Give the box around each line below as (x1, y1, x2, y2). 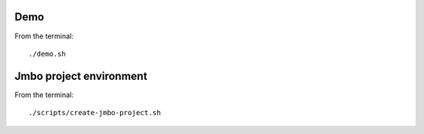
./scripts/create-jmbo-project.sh (28, 108, 161, 118)
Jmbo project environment (14, 69, 148, 82)
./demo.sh (28, 49, 66, 58)
